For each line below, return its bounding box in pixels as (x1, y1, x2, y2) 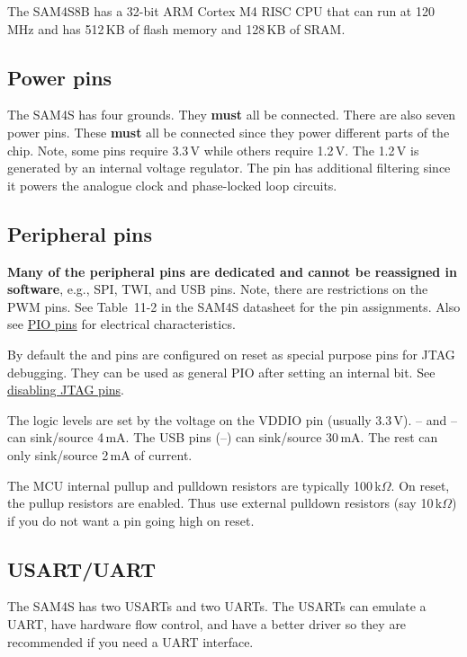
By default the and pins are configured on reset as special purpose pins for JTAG (7, 344, 455, 363)
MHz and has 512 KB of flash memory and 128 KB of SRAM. (7, 19, 346, 38)
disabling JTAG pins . (7, 380, 124, 399)
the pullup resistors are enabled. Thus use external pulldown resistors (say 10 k (7, 493, 443, 512)
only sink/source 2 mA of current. (7, 445, 193, 464)
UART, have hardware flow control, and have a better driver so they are (7, 615, 407, 634)
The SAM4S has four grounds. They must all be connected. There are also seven (7, 105, 456, 124)
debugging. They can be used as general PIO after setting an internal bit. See (7, 362, 436, 381)
